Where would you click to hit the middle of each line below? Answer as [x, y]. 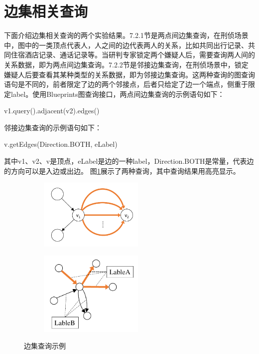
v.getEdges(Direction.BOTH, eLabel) [61, 144]
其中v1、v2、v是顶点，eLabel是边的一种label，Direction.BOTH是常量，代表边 [129, 161]
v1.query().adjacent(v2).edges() [52, 111]
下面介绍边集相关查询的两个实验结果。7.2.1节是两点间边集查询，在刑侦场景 [126, 35]
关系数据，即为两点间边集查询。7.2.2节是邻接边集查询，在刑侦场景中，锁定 [126, 64]
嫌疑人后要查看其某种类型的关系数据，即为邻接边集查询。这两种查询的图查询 [129, 74]
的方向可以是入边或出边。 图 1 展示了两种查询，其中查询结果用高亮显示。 [122, 171]
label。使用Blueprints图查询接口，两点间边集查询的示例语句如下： [118, 94]
